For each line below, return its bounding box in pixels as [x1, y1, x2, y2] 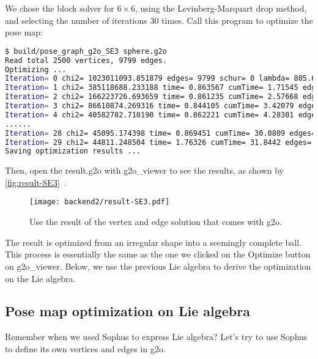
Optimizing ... [5, 65, 67, 74]
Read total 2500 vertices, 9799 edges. [5, 56, 167, 65]
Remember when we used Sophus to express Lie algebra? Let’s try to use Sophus [5, 330, 308, 343]
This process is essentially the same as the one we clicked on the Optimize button [5, 248, 311, 261]
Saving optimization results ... [5, 147, 141, 156]
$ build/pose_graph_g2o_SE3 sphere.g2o [5, 46, 167, 56]
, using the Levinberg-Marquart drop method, [135, 2, 307, 14]
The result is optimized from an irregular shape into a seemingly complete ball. [5, 235, 302, 248]
